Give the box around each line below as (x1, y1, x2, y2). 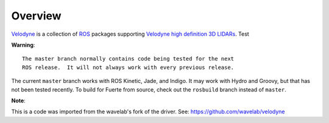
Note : (11, 97, 26, 104)
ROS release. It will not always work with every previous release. (22, 64, 235, 71)
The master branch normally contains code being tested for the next (22, 55, 235, 62)
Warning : (11, 41, 35, 48)
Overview (11, 9, 62, 22)
